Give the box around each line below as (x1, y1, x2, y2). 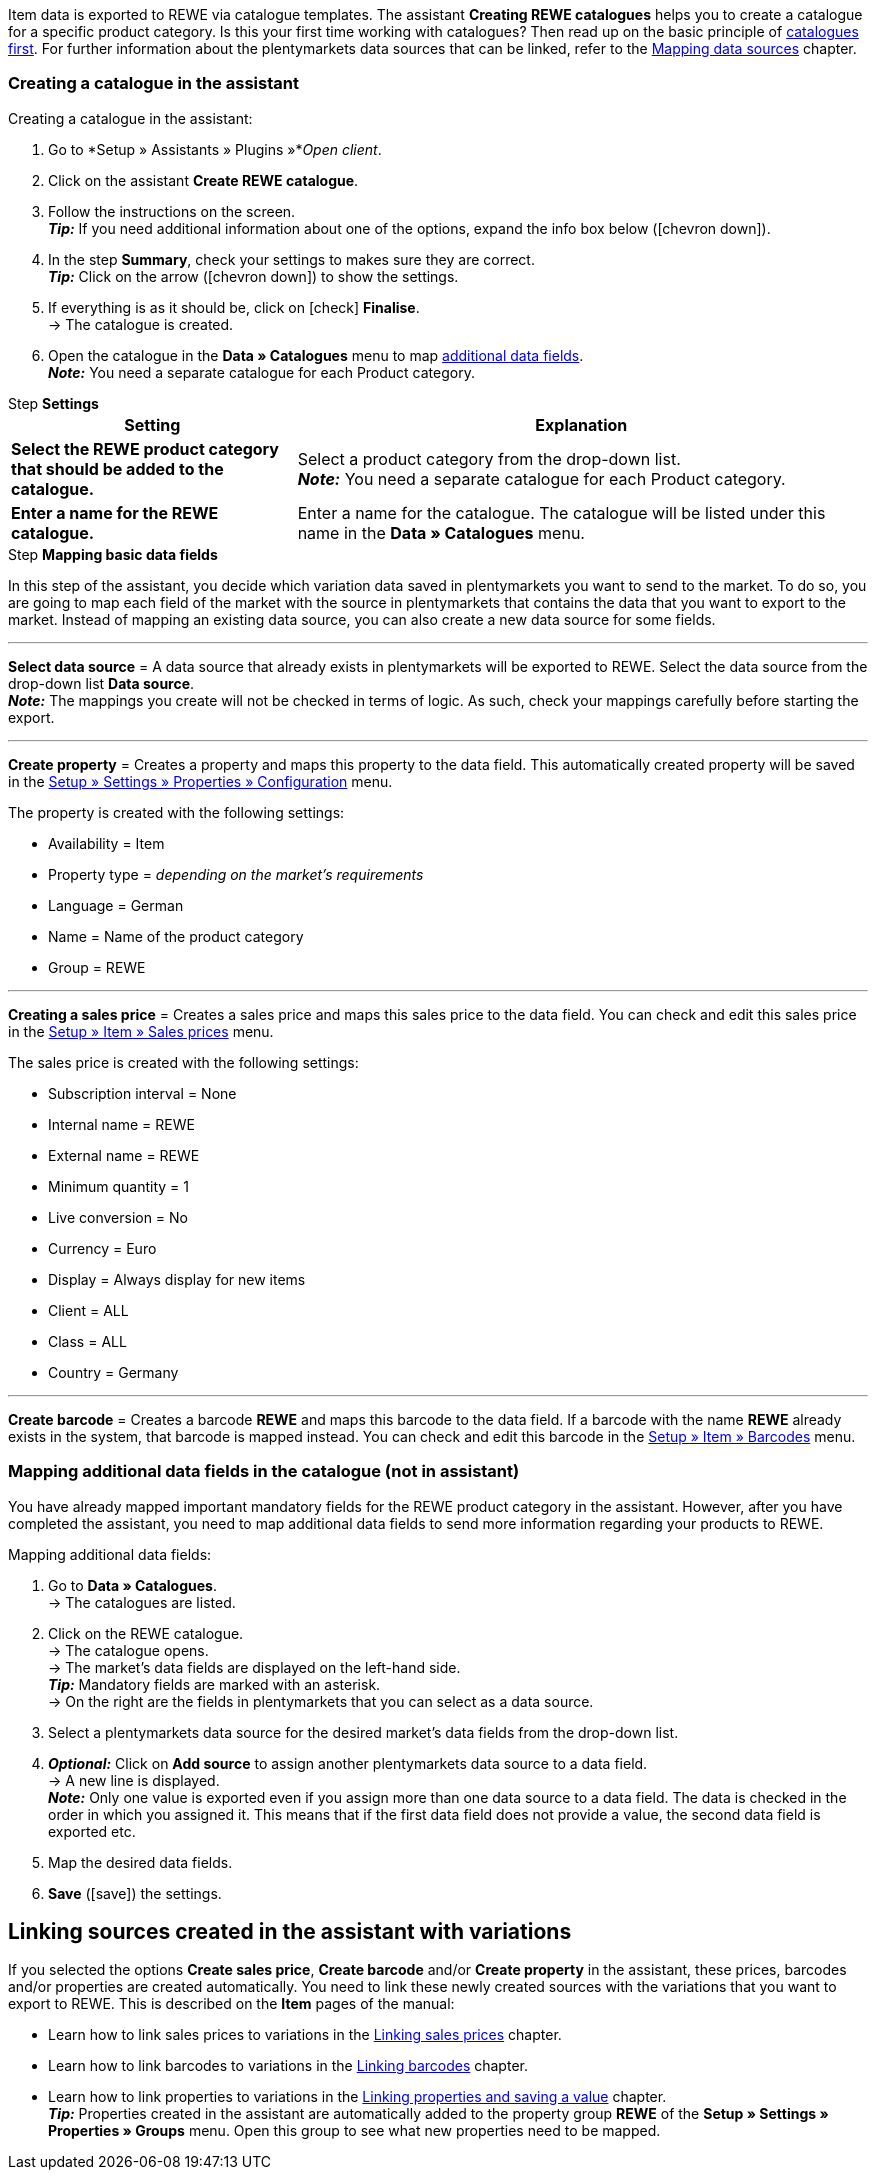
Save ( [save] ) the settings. (48, 1884, 222, 1902)
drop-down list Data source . (8, 674, 195, 692)
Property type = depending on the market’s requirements (48, 865, 424, 883)
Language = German (48, 896, 184, 914)
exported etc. (48, 1822, 136, 1840)
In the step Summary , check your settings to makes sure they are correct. (48, 250, 535, 268)
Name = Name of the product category (48, 927, 304, 945)
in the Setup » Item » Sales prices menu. (8, 1022, 274, 1040)
